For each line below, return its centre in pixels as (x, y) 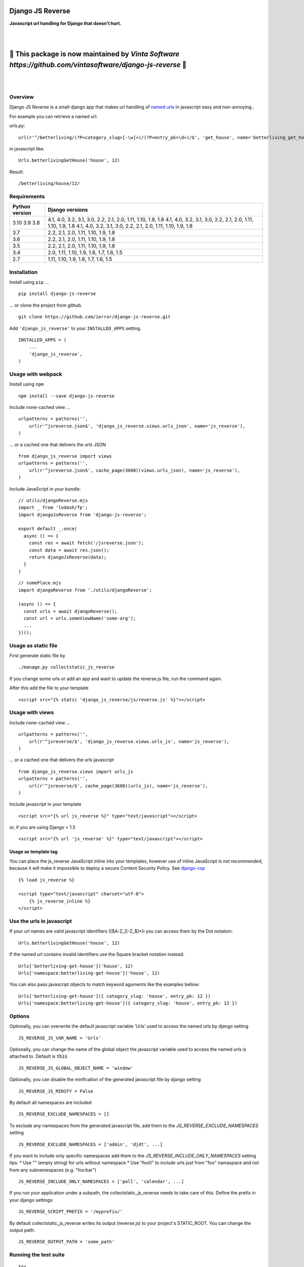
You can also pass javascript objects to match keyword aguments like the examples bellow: (105, 984)
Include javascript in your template (45, 804)
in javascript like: (27, 148)
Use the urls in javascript (41, 921)
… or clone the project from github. (46, 305)
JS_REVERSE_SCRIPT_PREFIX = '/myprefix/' (70, 1212)
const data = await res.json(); (69, 550)
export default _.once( (48, 529)
